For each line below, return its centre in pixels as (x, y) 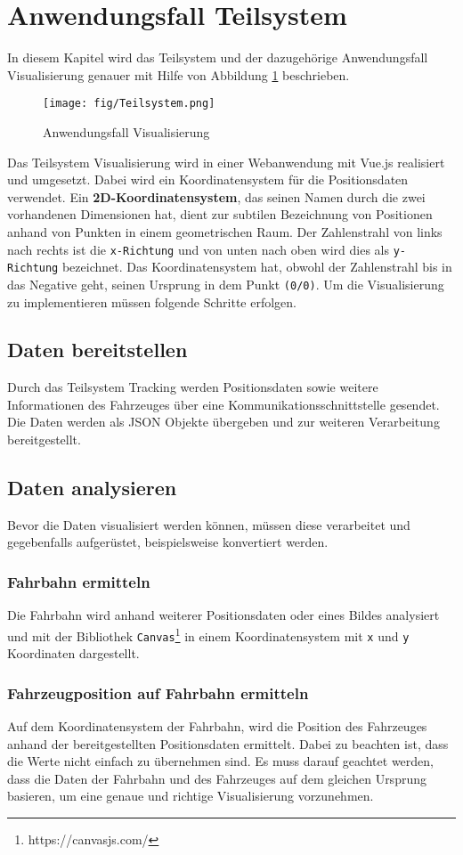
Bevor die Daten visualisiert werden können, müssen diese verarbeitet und (209, 524)
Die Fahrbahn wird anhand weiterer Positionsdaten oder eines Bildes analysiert (223, 615)
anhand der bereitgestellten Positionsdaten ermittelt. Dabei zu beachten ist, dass (228, 743)
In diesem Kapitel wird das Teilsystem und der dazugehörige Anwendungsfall (218, 57)
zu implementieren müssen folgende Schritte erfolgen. (152, 301)
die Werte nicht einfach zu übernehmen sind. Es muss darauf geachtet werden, (220, 761)
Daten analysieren (92, 488)
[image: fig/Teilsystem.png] (129, 104)
